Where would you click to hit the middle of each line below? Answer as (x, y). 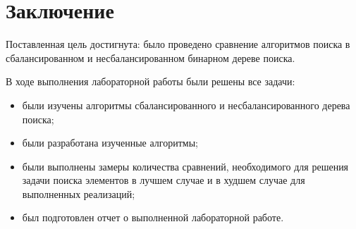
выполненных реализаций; (79, 193)
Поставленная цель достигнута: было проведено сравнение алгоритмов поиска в (178, 44)
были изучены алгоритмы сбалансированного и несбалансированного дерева (186, 105)
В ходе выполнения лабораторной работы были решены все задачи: (151, 81)
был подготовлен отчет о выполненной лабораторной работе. (153, 217)
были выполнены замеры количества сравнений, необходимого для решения (185, 166)
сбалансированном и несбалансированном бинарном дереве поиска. (151, 57)
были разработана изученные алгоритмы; (110, 143)
